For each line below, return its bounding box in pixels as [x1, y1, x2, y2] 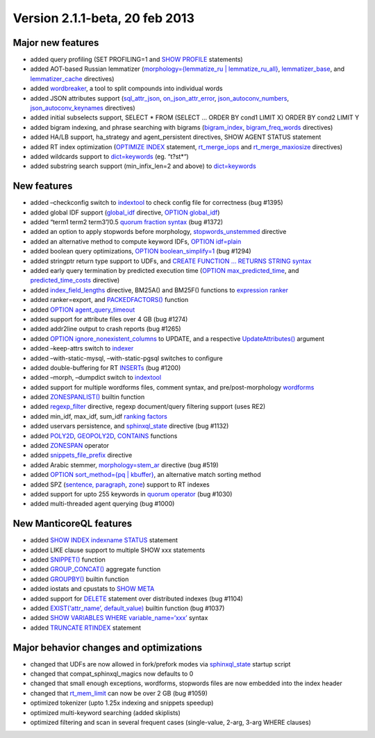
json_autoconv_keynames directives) [30, 104, 135, 112]
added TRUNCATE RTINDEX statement [30, 623, 142, 632]
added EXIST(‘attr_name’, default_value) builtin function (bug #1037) [30, 604, 225, 612]
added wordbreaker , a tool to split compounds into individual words [30, 84, 223, 93]
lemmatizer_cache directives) [30, 74, 115, 83]
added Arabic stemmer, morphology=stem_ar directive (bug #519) [30, 460, 219, 469]
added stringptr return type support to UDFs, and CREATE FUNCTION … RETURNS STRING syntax [30, 257, 312, 265]
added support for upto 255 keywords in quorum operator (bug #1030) [30, 489, 233, 498]
